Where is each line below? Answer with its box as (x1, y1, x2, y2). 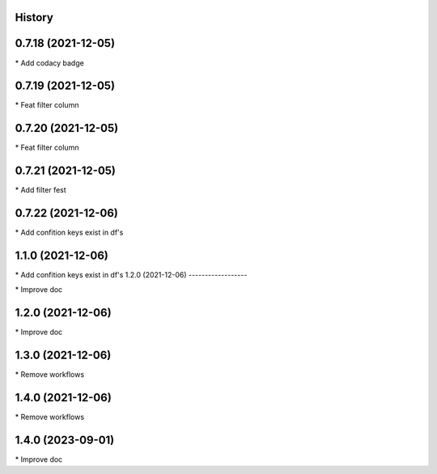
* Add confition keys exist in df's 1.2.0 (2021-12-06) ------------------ (15, 270, 248, 280)
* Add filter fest (15, 185, 66, 195)
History (15, 11, 54, 24)
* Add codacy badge (15, 57, 84, 68)
